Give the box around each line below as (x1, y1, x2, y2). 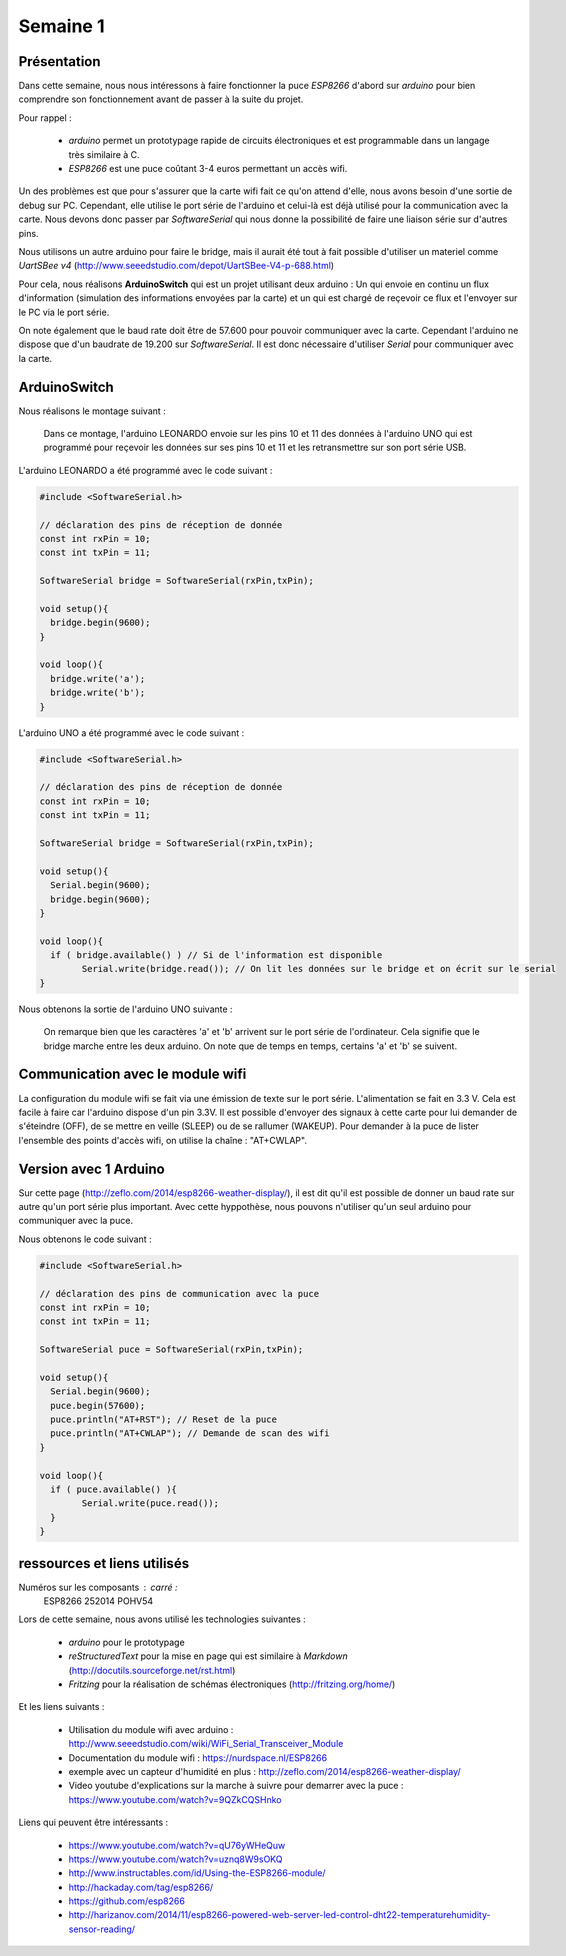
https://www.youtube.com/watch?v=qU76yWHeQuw (68, 1839, 286, 1851)
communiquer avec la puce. (18, 1215, 134, 1227)
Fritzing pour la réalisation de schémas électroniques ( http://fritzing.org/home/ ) (68, 1678, 396, 1690)
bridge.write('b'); (50, 687, 146, 699)
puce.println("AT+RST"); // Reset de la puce (50, 1414, 277, 1425)
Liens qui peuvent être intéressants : (18, 1816, 169, 1829)
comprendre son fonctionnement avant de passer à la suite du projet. (18, 93, 304, 105)
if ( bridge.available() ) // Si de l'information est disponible (50, 950, 383, 961)
